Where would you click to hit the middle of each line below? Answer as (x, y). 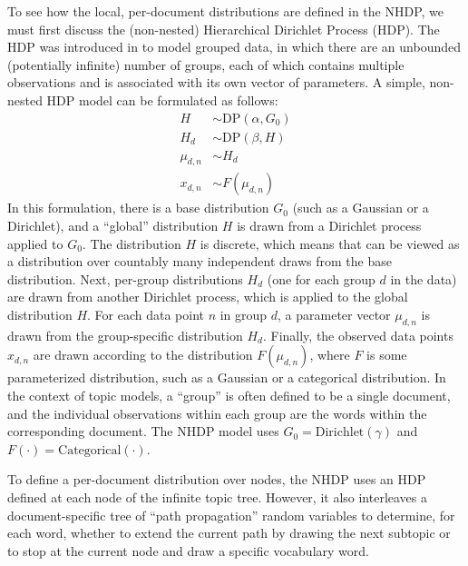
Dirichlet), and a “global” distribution (113, 226)
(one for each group (321, 278)
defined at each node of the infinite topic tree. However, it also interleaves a (218, 497)
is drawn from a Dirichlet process (329, 226)
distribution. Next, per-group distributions (125, 278)
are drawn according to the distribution (143, 355)
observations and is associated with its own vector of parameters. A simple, (216, 82)
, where (330, 355)
